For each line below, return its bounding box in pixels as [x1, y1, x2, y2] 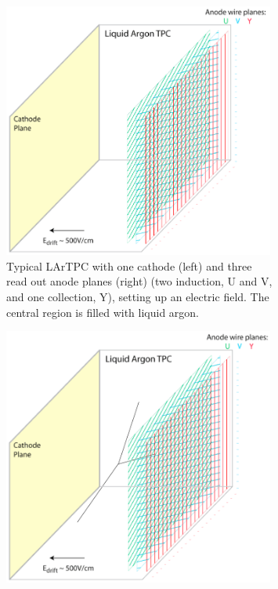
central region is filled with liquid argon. [6, 304, 200, 320]
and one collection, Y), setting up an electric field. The [6, 288, 269, 304]
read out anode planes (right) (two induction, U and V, [6, 273, 273, 289]
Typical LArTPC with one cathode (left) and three [6, 257, 252, 274]
